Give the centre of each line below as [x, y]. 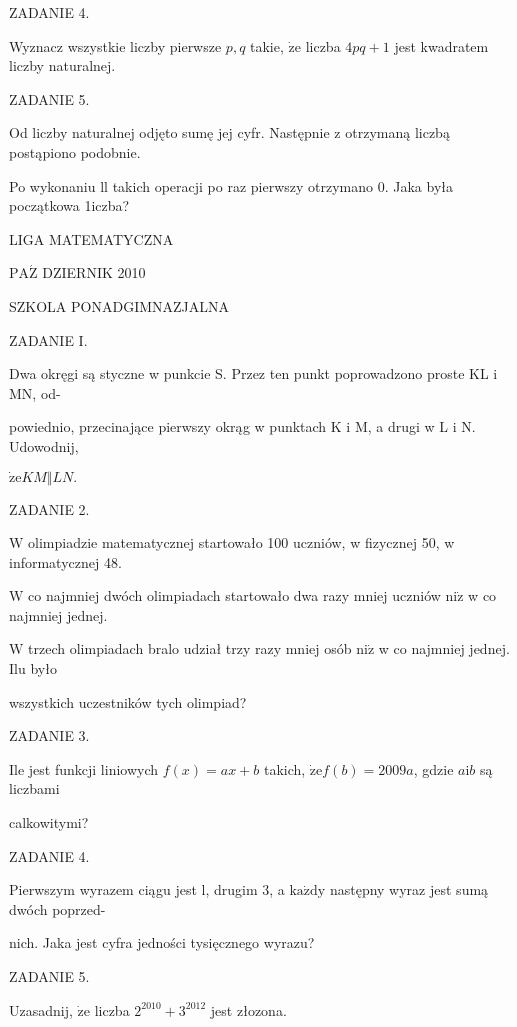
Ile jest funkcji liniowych [84, 768]
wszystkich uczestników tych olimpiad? [128, 701]
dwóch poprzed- [57, 908]
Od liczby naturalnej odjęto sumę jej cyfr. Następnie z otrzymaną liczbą [229, 132]
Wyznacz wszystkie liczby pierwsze [115, 45]
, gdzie [433, 768]
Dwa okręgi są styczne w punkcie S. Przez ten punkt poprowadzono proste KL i [253, 373]
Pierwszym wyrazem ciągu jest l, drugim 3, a [147, 889]
